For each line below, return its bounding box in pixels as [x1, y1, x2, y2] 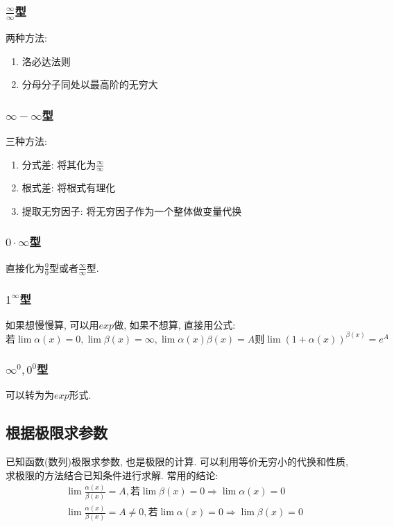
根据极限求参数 [6, 422, 108, 443]
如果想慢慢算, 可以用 [6, 317, 99, 331]
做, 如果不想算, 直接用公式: [114, 317, 236, 331]
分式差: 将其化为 [22, 157, 96, 171]
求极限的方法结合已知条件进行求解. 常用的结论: [6, 467, 219, 482]
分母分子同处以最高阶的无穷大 [22, 77, 158, 92]
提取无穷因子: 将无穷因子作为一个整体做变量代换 [22, 203, 242, 218]
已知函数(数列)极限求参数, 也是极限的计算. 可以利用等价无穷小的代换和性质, [6, 453, 348, 468]
